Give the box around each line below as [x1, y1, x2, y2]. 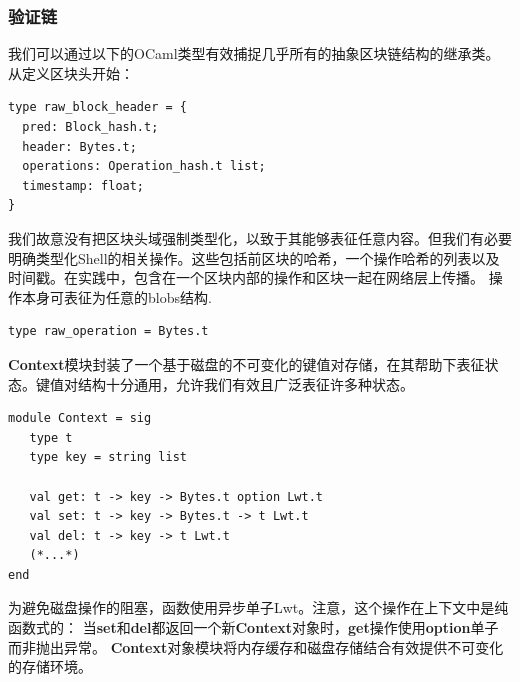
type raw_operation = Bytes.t [8, 324, 209, 339]
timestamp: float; [22, 178, 145, 193]
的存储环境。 [8, 656, 92, 677]
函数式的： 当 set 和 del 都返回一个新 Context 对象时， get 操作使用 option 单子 [8, 617, 499, 638]
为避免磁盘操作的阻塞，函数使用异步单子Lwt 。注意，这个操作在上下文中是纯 [8, 597, 509, 618]
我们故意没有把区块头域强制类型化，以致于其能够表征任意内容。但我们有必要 [8, 227, 512, 248]
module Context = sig [8, 411, 152, 426]
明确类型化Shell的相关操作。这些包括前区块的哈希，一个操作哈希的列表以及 [8, 247, 500, 268]
